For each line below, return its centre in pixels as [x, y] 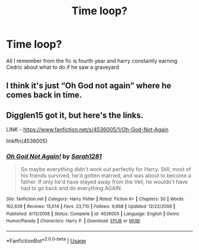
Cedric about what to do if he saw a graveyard [63, 67]
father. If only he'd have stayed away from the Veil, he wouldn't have [104, 182]
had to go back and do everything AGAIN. [71, 188]
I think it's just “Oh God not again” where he [89, 86]
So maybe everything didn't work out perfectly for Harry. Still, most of [106, 169]
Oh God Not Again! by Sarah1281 [54, 157]
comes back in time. [44, 95]
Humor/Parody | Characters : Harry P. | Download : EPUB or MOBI [73, 221]
